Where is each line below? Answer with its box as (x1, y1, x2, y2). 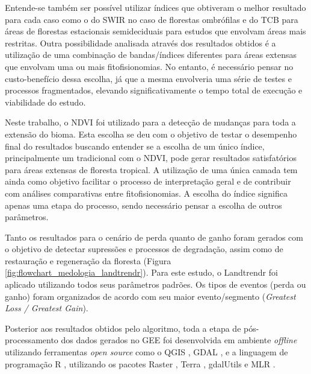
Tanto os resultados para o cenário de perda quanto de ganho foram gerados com (5, 230, 303, 243)
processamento (5, 334, 58, 346)
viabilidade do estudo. (5, 95, 86, 108)
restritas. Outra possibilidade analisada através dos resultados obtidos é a (5, 36, 276, 49)
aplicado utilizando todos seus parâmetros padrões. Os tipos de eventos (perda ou (5, 278, 306, 291)
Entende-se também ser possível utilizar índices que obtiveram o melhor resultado (5, 1, 306, 13)
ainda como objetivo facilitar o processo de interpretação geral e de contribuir (5, 175, 291, 188)
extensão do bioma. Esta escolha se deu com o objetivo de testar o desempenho (5, 127, 297, 140)
